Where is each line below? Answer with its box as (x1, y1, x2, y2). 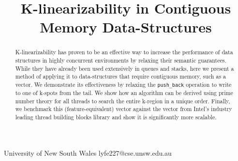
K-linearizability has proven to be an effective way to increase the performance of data (15, 48, 233, 56)
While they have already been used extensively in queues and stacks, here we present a (15, 64, 234, 72)
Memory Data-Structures (40, 17, 212, 37)
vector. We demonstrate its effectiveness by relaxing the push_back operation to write (15, 80, 232, 88)
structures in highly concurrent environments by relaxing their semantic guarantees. (15, 56, 226, 64)
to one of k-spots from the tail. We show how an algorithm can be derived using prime (15, 89, 233, 97)
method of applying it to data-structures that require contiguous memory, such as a (15, 72, 226, 80)
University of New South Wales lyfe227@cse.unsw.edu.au (4, 147, 172, 158)
